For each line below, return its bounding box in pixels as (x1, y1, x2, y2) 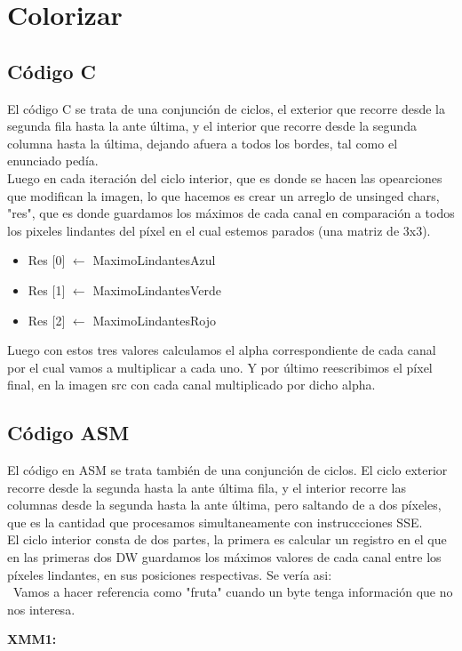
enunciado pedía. (7, 151, 99, 170)
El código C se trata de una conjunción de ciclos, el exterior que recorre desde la (7, 99, 445, 117)
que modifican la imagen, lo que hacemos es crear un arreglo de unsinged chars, (7, 186, 440, 205)
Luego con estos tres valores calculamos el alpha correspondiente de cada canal (7, 341, 436, 359)
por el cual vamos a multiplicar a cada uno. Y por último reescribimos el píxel (7, 358, 433, 376)
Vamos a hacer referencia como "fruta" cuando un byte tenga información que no (12, 583, 453, 601)
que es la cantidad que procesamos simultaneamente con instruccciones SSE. (7, 512, 423, 531)
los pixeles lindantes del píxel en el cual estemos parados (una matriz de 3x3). (7, 221, 431, 239)
